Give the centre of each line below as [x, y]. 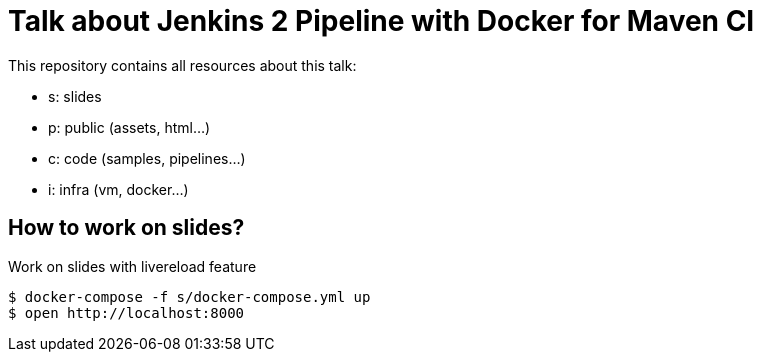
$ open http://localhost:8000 [126, 312]
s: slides [75, 96]
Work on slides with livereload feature [132, 266]
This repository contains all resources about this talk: [182, 65]
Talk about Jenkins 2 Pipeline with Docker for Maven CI [381, 21]
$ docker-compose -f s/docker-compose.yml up [189, 296]
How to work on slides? [126, 228]
